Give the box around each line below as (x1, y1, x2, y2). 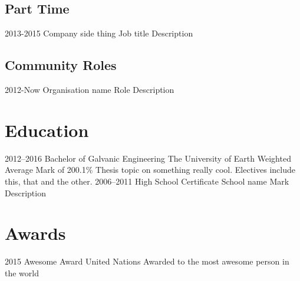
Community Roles (5, 56, 117, 74)
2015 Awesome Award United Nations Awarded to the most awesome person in (5, 255, 289, 267)
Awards (5, 221, 66, 245)
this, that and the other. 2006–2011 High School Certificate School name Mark (5, 175, 289, 187)
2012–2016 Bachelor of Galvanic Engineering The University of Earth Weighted (5, 152, 291, 164)
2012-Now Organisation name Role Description (5, 83, 174, 95)
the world (5, 266, 39, 279)
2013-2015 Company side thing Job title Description (5, 27, 193, 39)
